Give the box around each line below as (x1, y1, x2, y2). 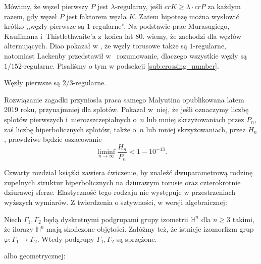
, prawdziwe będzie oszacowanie (4, 134, 102, 144)
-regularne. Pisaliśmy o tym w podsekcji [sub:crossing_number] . (22, 60, 219, 71)
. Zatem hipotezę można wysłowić (135, 11, 239, 21)
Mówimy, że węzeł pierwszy (4, 1, 88, 11)
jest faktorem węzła (66, 11, 127, 21)
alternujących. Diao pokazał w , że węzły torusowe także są (4, 40, 187, 51)
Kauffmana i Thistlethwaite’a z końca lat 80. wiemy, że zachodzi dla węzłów (4, 30, 241, 41)
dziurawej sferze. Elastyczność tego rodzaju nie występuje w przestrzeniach (4, 187, 236, 197)
